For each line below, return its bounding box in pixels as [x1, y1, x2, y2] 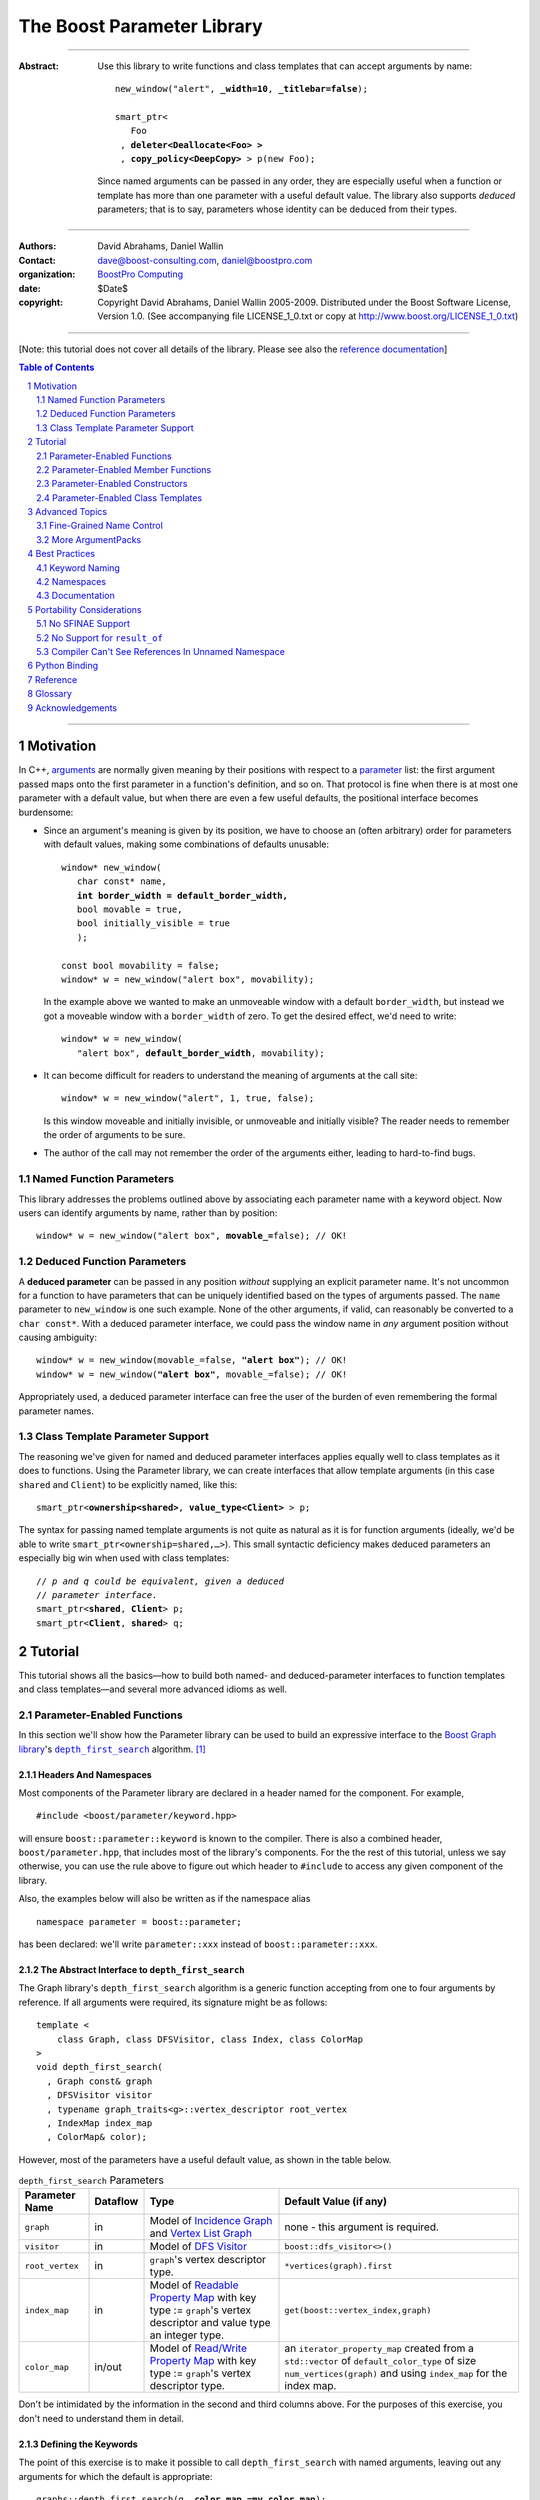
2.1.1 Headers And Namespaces [18, 1768, 152, 1780]
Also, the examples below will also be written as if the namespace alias [18, 1893, 311, 1905]
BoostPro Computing [97, 268, 184, 280]
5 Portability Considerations [27, 603, 142, 615]
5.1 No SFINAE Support [36, 618, 130, 630]
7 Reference [27, 673, 78, 685]
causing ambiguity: [18, 1331, 97, 1344]
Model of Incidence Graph [149, 2214, 273, 2228]
